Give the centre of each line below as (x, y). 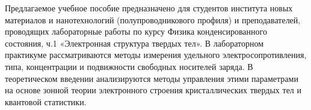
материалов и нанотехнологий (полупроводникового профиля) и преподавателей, (153, 19)
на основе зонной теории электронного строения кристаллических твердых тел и (153, 90)
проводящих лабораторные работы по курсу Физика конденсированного (136, 31)
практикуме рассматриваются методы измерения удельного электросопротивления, (156, 55)
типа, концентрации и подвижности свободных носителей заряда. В (129, 66)
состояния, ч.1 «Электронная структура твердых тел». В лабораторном (134, 43)
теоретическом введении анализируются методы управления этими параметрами (152, 78)
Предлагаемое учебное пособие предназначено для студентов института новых (149, 8)
